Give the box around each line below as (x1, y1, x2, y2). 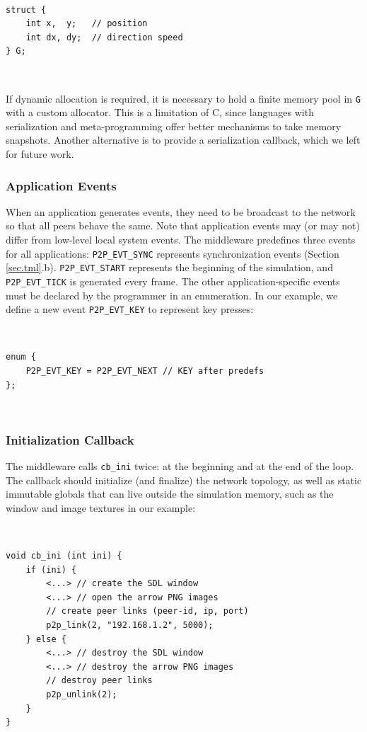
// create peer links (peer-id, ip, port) (46, 606, 249, 617)
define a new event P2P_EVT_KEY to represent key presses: (6, 302, 254, 316)
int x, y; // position (25, 18, 148, 29)
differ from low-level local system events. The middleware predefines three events (6, 232, 356, 246)
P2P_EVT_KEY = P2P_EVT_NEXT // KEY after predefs (25, 366, 264, 376)
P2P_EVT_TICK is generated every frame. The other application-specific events (6, 273, 340, 288)
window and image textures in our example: (6, 500, 196, 515)
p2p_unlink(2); (46, 689, 117, 699)
